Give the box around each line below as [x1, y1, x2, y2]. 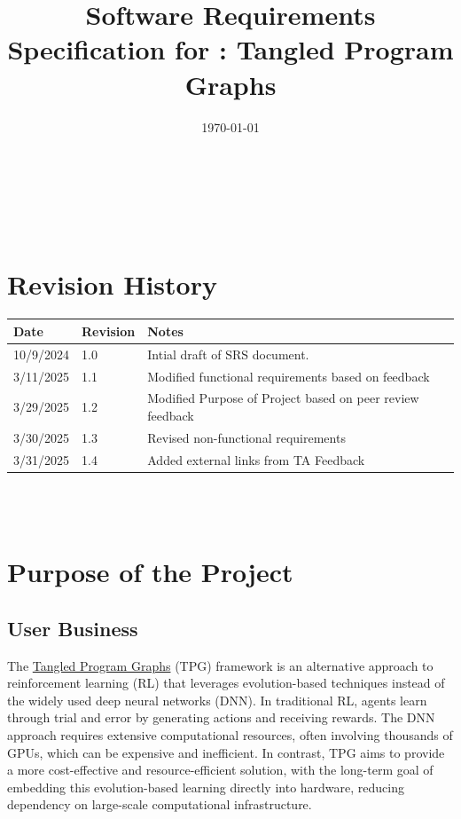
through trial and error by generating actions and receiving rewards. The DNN [7, 708, 435, 727]
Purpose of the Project [7, 554, 293, 590]
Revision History [7, 266, 217, 303]
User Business [7, 614, 138, 642]
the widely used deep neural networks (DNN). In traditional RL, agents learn [7, 690, 427, 709]
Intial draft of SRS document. [147, 344, 309, 363]
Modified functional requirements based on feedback [147, 366, 430, 385]
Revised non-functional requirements [147, 428, 346, 446]
